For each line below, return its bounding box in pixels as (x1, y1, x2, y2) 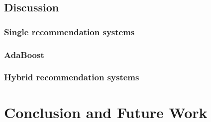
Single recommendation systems (4, 25, 135, 38)
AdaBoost (4, 48, 44, 61)
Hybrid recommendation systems (4, 71, 139, 83)
